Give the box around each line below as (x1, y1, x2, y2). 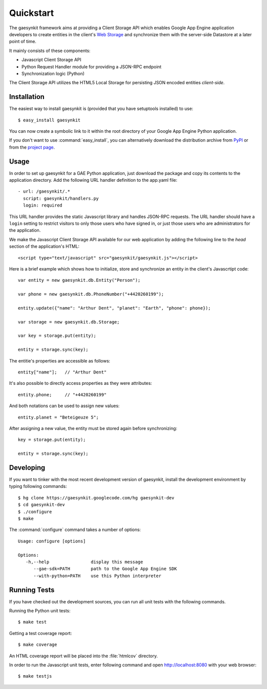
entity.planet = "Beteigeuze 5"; (18, 414, 99, 420)
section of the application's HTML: (9, 243, 80, 250)
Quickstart (9, 7, 54, 18)
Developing (9, 463, 45, 472)
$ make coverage (18, 642, 57, 647)
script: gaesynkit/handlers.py (23, 196, 99, 201)
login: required (23, 203, 63, 208)
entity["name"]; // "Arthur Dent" (18, 370, 107, 375)
